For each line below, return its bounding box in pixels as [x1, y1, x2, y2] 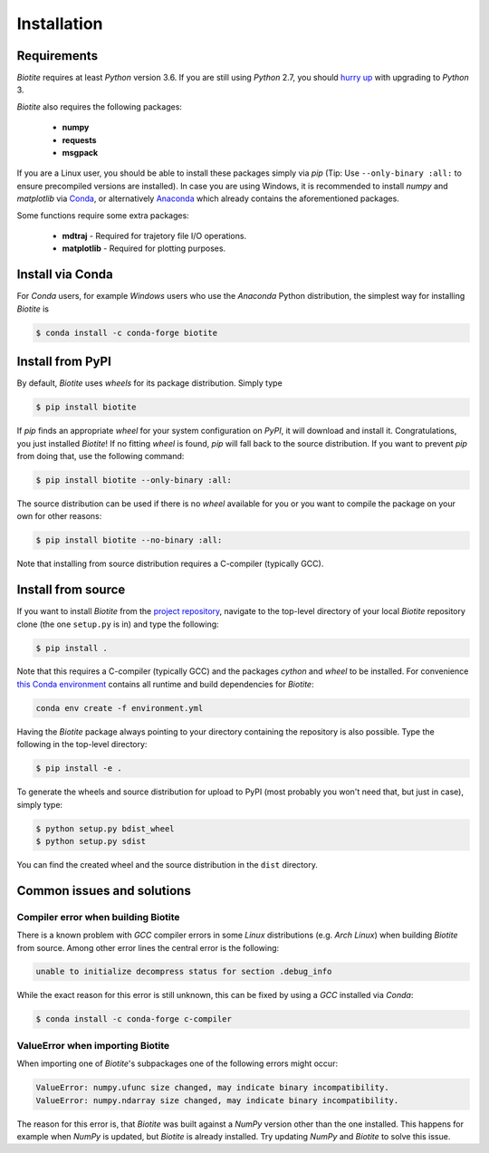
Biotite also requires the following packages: [16, 101, 183, 112]
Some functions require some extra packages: [16, 209, 189, 221]
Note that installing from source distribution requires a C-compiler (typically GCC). [16, 558, 324, 570]
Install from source [16, 582, 126, 598]
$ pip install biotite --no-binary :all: [35, 535, 223, 545]
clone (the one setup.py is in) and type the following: [16, 619, 219, 629]
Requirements [16, 48, 99, 63]
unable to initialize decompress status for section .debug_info [35, 966, 332, 977]
